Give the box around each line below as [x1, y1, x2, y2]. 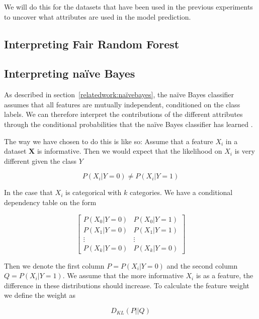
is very [234, 146, 255, 156]
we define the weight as [4, 290, 75, 300]
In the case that [4, 187, 53, 198]
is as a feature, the [196, 270, 253, 281]
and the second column [166, 260, 238, 271]
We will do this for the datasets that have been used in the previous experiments [4, 2, 253, 12]
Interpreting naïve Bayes [4, 66, 135, 81]
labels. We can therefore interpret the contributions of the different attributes [4, 109, 243, 119]
